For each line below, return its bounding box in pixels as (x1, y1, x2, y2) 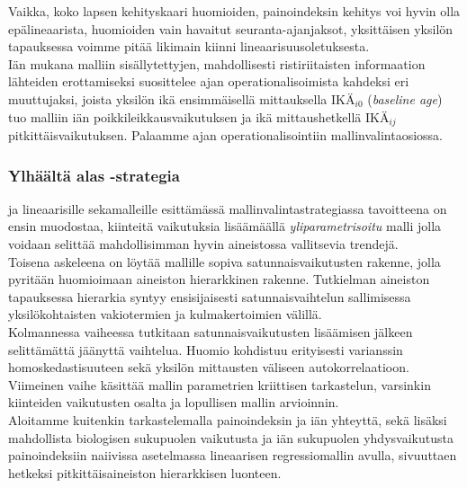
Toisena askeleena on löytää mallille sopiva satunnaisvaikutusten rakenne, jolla (8, 252, 441, 271)
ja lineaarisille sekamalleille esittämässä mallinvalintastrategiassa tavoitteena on (8, 199, 447, 217)
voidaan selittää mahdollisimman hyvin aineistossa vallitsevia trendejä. (8, 235, 399, 253)
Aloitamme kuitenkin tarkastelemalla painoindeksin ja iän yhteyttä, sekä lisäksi (8, 410, 447, 429)
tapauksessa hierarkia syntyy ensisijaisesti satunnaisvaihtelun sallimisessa (8, 287, 411, 306)
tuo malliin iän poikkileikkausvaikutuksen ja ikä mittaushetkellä (8, 107, 362, 126)
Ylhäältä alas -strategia (8, 164, 180, 186)
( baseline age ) (367, 89, 443, 108)
